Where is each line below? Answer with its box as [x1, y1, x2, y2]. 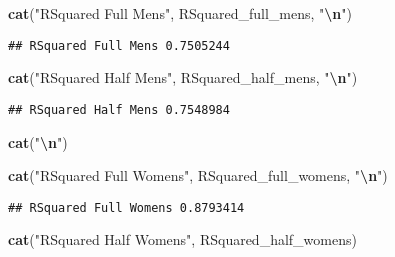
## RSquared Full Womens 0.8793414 [8, 200, 245, 215]
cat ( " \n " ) [8, 131, 68, 152]
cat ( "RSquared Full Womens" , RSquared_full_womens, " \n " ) [8, 165, 388, 186]
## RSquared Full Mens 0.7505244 [8, 38, 230, 53]
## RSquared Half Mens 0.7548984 [8, 102, 230, 117]
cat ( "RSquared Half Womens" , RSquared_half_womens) [8, 229, 357, 250]
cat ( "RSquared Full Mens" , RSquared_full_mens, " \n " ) [8, 3, 352, 23]
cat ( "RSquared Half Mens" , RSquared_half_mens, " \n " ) [8, 67, 358, 88]
